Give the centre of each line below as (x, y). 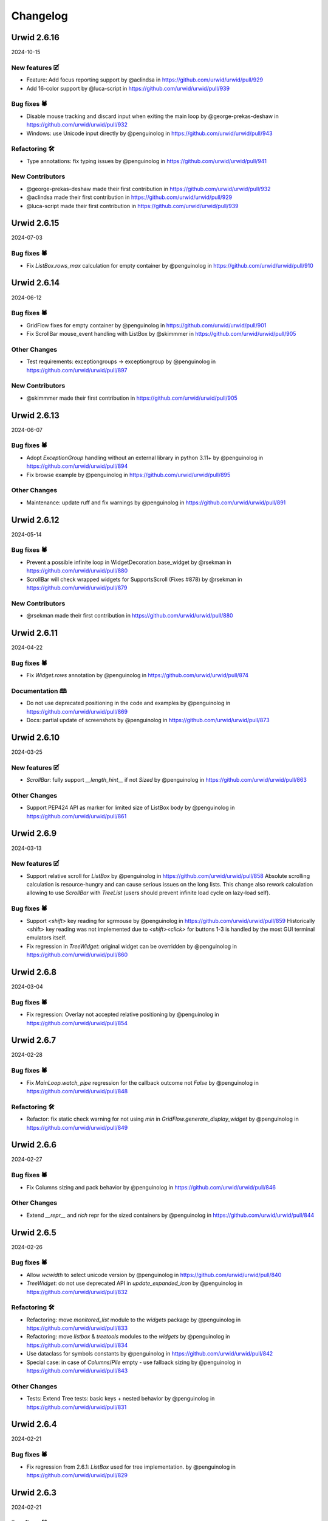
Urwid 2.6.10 (36, 737)
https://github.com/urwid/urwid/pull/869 (77, 711)
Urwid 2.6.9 (34, 834)
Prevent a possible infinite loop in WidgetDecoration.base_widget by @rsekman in (129, 562)
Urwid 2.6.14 (36, 283)
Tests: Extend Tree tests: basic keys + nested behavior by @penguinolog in (121, 1399)
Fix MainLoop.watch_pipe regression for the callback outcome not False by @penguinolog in (143, 1082)
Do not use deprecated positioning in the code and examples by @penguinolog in (128, 703)
